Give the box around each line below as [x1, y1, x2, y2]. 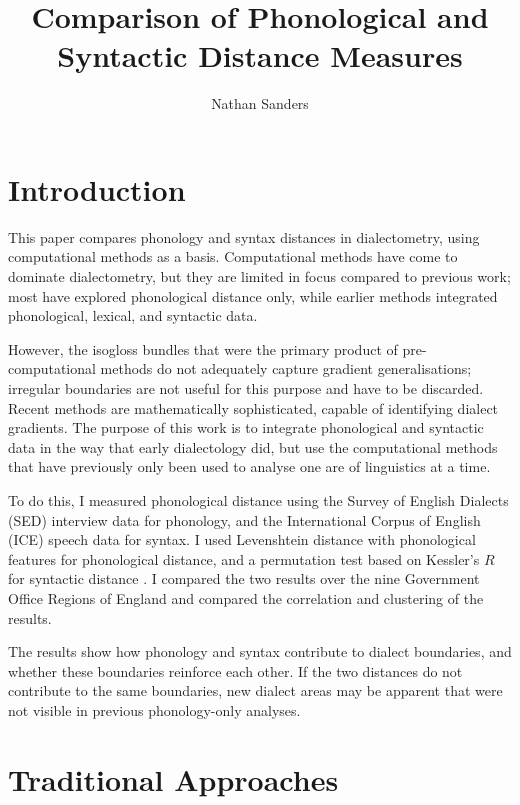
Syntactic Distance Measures [57, 35, 463, 76]
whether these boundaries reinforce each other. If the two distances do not [8, 660, 463, 681]
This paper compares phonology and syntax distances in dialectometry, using [8, 226, 480, 247]
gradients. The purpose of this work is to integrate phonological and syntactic [8, 417, 484, 438]
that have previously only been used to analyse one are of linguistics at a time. [8, 456, 491, 477]
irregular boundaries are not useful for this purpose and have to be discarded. [8, 378, 484, 398]
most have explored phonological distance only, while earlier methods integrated [8, 285, 498, 306]
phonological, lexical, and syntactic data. [8, 305, 258, 326]
